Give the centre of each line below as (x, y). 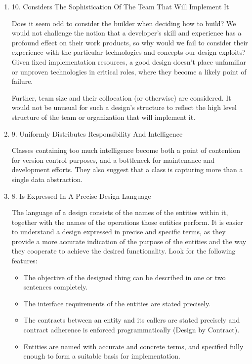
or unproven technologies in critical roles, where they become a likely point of (129, 71)
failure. (22, 81)
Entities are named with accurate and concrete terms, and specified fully (133, 346)
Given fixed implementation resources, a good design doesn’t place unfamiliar (129, 61)
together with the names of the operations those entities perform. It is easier (127, 222)
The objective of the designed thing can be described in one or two (125, 277)
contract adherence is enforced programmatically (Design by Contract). (131, 330)
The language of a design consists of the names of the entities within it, (120, 212)
